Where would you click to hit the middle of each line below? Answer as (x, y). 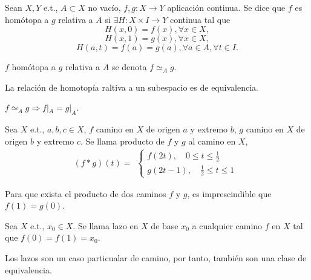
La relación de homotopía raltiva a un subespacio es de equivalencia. (132, 87)
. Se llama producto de (122, 141)
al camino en (212, 141)
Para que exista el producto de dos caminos (86, 193)
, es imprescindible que (229, 193)
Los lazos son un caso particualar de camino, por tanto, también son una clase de (156, 258)
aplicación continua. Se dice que (226, 7)
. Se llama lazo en (106, 225)
